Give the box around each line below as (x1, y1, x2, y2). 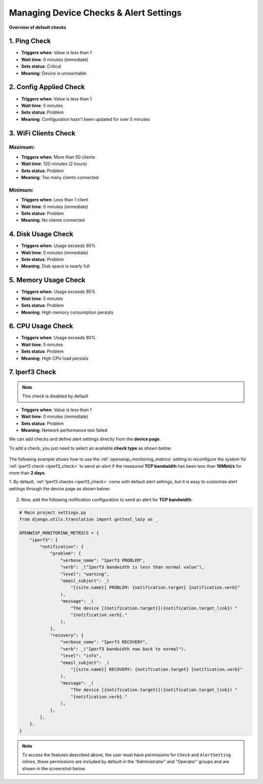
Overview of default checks (9, 24, 67, 30)
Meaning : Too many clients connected (21, 174, 99, 180)
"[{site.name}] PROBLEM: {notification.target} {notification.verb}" (71, 585, 241, 591)
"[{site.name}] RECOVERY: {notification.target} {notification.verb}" (71, 667, 243, 672)
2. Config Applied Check (9, 83, 85, 91)
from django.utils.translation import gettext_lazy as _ (19, 516, 158, 522)
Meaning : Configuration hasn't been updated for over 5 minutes (21, 116, 150, 122)
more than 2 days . (9, 470, 46, 476)
